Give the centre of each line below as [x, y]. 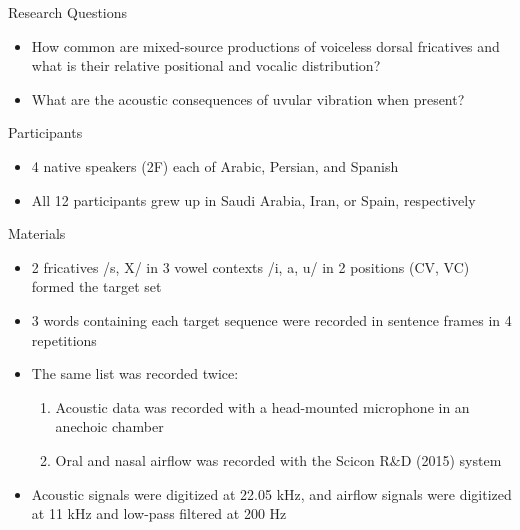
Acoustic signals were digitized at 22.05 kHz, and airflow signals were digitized [271, 493]
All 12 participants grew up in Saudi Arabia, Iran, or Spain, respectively [253, 199]
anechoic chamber [109, 426]
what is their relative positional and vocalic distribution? [206, 65]
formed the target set [96, 286]
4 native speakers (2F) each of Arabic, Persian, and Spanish [215, 165]
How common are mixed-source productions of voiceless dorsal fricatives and [265, 45]
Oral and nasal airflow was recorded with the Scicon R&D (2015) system [278, 459]
